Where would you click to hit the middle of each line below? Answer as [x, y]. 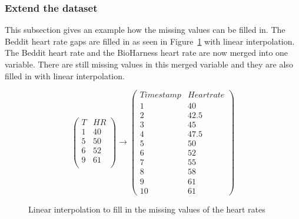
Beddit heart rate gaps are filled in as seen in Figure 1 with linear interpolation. [150, 41]
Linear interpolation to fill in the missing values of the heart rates [147, 209]
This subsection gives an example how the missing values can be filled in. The [145, 30]
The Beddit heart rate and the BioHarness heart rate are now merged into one [147, 53]
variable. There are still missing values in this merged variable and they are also [149, 64]
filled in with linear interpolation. [65, 75]
